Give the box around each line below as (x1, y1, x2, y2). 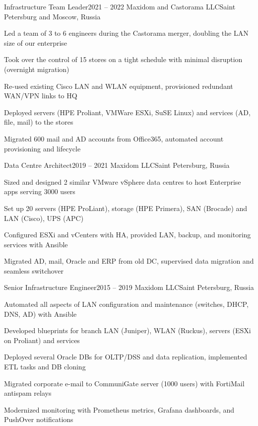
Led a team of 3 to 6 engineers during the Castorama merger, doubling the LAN (4, 28, 249, 38)
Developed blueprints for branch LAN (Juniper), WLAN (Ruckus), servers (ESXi (4, 325, 251, 336)
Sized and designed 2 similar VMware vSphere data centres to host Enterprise (4, 176, 241, 187)
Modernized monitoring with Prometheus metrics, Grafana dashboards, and (4, 404, 235, 415)
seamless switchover (4, 265, 64, 276)
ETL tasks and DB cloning (4, 361, 86, 372)
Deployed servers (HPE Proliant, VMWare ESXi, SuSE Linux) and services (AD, (4, 107, 251, 117)
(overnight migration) (4, 64, 69, 74)
